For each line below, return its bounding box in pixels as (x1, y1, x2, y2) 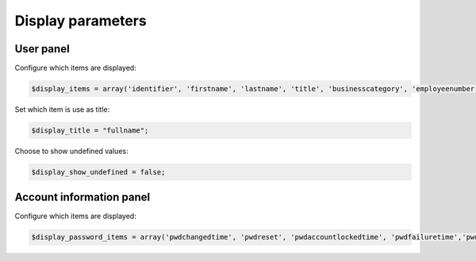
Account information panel (14, 190, 151, 204)
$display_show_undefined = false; (31, 167, 166, 176)
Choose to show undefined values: (14, 147, 129, 155)
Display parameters (14, 12, 147, 29)
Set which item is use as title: (14, 105, 110, 114)
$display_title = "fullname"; (31, 126, 149, 135)
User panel (14, 42, 71, 56)
